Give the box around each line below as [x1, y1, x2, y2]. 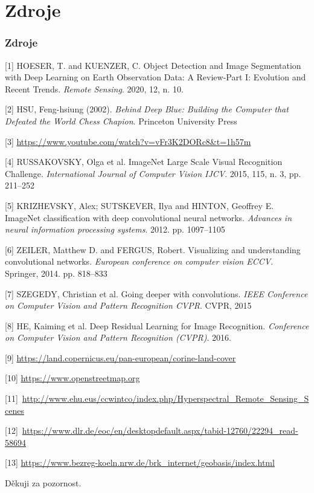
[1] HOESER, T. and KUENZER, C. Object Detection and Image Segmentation [5, 59, 301, 71]
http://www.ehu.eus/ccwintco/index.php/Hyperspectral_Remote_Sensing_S [22, 392, 309, 405]
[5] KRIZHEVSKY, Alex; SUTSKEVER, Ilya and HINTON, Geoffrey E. [5, 199, 274, 211]
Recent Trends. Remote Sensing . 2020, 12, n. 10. [5, 82, 184, 95]
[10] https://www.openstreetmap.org [5, 372, 140, 384]
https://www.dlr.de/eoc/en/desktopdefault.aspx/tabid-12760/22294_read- [22, 424, 298, 437]
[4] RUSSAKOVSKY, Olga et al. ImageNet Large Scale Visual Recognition [5, 155, 283, 168]
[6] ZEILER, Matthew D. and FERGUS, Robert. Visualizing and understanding [5, 243, 301, 256]
